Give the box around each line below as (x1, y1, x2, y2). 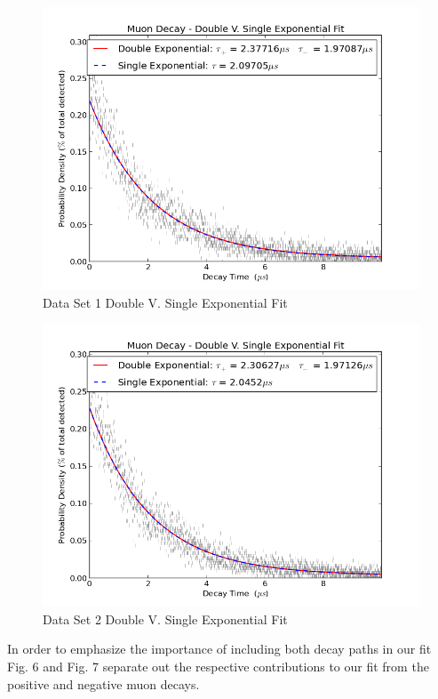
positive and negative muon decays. (7, 674, 200, 693)
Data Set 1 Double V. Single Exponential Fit (43, 293, 288, 311)
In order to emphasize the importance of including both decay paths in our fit (7, 639, 432, 658)
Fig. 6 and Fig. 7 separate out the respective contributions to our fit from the (7, 656, 429, 675)
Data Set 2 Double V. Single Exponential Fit (43, 609, 288, 628)
